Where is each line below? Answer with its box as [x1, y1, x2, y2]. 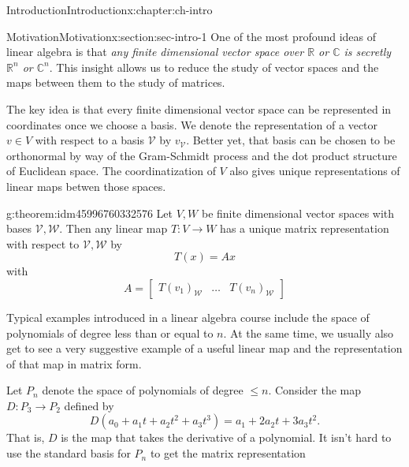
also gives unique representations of [229, 163, 400, 179]
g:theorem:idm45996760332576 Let [6, 204, 173, 221]
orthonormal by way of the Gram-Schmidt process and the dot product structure [6, 147, 397, 163]
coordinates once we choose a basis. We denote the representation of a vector [6, 116, 378, 133]
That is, [6, 429, 45, 446]
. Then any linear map [59, 220, 168, 237]
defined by [64, 397, 114, 413]
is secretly [344, 43, 392, 60]
